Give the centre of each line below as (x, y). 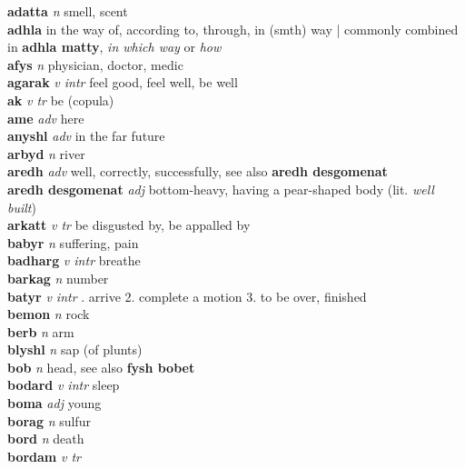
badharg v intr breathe (74, 260)
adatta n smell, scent (68, 11)
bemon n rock (49, 314)
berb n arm (41, 331)
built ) (22, 207)
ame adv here (46, 118)
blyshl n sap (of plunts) (75, 349)
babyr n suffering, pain (73, 242)
